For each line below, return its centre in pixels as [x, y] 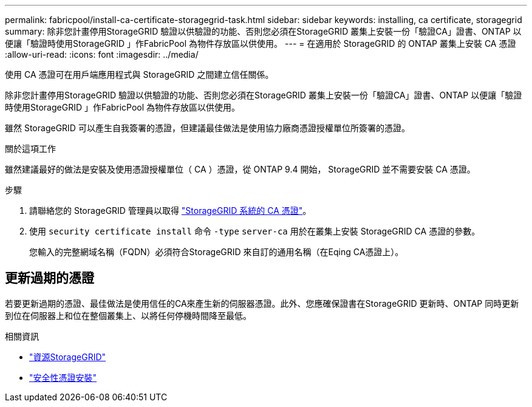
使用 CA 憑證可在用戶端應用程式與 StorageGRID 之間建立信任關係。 [139, 74]
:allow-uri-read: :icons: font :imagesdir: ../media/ [102, 54]
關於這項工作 [30, 149]
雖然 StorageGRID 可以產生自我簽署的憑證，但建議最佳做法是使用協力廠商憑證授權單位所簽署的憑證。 [207, 128]
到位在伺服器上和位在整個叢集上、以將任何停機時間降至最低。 [128, 315]
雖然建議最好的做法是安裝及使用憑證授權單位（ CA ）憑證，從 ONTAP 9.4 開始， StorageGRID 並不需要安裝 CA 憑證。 [240, 169]
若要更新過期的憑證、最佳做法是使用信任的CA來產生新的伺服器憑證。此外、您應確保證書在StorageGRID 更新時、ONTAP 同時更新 [262, 303]
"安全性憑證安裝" [63, 377]
